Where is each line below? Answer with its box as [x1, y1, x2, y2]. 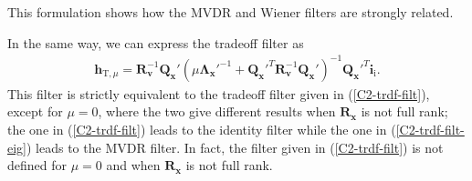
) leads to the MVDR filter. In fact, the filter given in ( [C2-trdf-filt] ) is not [26, 137, 444, 156]
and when [106, 156, 161, 175]
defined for [7, 156, 68, 175]
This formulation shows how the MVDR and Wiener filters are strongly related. [7, 3, 454, 21]
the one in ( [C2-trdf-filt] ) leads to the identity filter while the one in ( [7, 119, 396, 138]
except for [7, 102, 63, 121]
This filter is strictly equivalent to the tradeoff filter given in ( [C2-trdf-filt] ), [7, 84, 430, 103]
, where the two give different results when [98, 102, 336, 121]
